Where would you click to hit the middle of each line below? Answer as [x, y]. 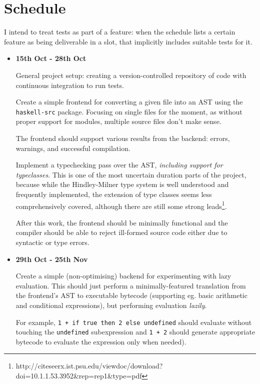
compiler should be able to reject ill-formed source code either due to [121, 232]
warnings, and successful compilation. [73, 148]
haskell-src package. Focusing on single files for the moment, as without [129, 111]
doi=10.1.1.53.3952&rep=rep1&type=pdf [79, 375]
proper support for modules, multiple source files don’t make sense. [118, 121]
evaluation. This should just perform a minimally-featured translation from [131, 285]
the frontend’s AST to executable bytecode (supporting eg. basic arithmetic [131, 295]
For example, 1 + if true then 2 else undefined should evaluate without [134, 322]
